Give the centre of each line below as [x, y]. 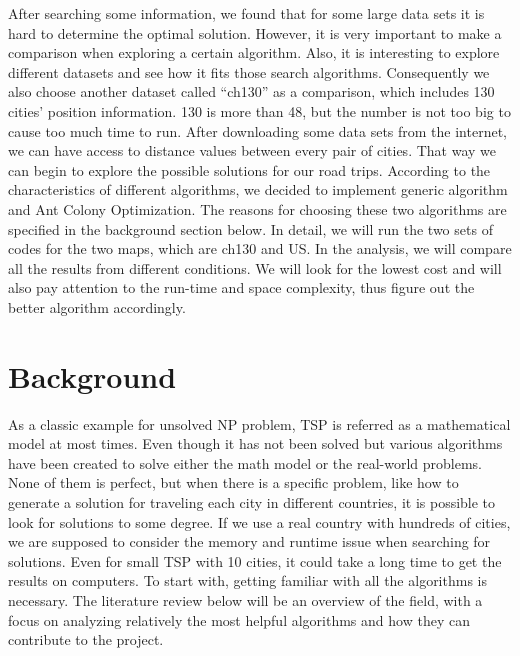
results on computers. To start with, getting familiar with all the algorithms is [247, 580]
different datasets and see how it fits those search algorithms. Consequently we [249, 71]
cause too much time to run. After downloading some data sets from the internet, [257, 130]
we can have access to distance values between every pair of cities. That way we [252, 150]
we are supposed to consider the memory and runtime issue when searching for [249, 541]
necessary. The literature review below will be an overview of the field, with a [245, 599]
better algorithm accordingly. [97, 306]
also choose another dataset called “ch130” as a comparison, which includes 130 [251, 91]
